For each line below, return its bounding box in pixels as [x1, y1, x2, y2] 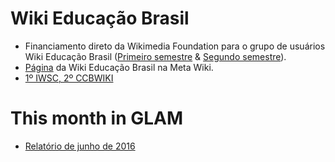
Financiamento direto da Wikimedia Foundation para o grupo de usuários [24, 40, 326, 52]
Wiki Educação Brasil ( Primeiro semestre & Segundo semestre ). [24, 50, 287, 62]
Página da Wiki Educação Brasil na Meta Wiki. [24, 61, 214, 73]
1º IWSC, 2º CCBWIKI [24, 72, 114, 84]
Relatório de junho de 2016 [24, 140, 136, 152]
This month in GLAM [10, 107, 184, 130]
